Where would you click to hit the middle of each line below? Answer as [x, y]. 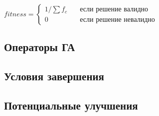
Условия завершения [54, 76]
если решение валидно [114, 10]
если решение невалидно [117, 20]
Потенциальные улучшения [71, 105]
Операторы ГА [40, 47]
